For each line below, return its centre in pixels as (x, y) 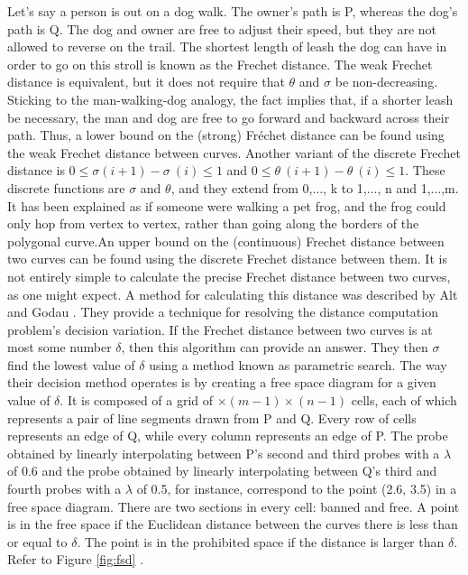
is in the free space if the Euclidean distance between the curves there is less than (233, 524)
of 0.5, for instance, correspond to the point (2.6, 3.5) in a (297, 489)
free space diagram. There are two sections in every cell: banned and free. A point (234, 506)
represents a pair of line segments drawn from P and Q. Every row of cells (212, 417)
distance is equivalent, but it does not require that (146, 82)
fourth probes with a (64, 489)
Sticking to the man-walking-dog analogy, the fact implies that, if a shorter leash (230, 99)
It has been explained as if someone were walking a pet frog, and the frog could (227, 205)
